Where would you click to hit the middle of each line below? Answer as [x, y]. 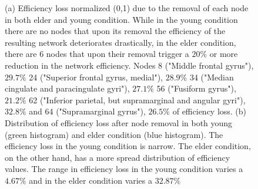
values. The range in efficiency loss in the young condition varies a [124, 169]
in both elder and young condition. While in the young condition [121, 19]
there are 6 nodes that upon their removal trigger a [97, 54]
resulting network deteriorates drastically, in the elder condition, [120, 42]
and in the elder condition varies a [91, 180]
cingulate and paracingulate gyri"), [67, 88]
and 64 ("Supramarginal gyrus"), [87, 111]
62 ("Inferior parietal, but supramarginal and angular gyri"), [137, 99]
